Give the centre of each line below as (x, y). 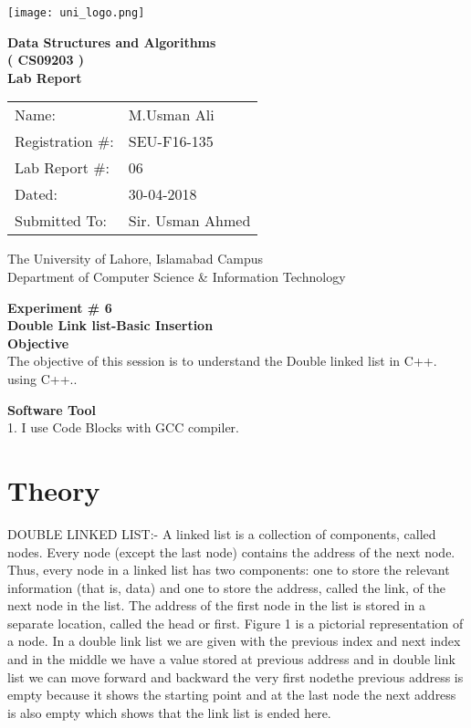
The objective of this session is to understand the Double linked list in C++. (222, 361)
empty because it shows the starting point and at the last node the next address (232, 695)
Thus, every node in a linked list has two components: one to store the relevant (229, 570)
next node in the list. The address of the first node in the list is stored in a (216, 605)
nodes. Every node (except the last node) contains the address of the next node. (231, 551)
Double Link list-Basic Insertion (110, 325)
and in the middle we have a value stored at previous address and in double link (231, 659)
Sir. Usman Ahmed (189, 221)
